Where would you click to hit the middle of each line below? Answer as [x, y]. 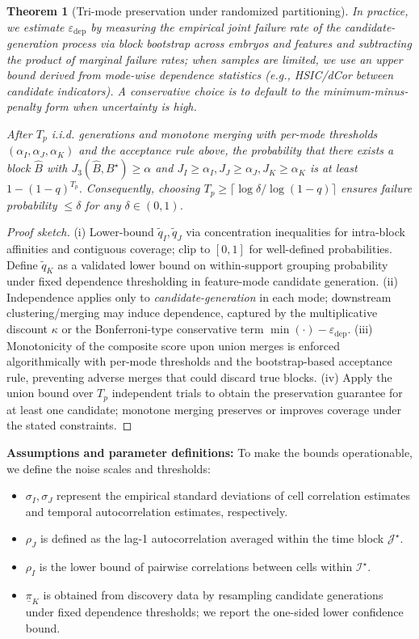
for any [103, 204]
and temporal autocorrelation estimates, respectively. [157, 511]
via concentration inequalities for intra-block [295, 232]
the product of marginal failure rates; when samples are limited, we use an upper [205, 59]
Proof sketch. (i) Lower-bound [80, 232]
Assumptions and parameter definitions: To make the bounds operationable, [210, 452]
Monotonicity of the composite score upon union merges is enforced [174, 345]
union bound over [50, 393]
